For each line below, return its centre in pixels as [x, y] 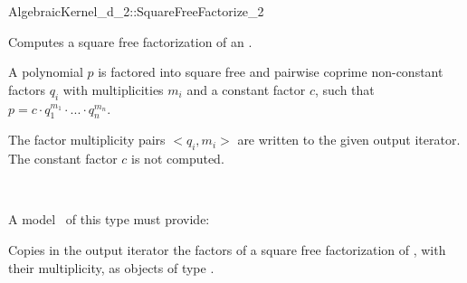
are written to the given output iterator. [349, 140]
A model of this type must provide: [109, 219]
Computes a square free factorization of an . [130, 41]
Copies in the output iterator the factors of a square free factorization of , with [227, 249]
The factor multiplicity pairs [87, 140]
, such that [344, 89]
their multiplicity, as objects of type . [111, 267]
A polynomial [46, 72]
